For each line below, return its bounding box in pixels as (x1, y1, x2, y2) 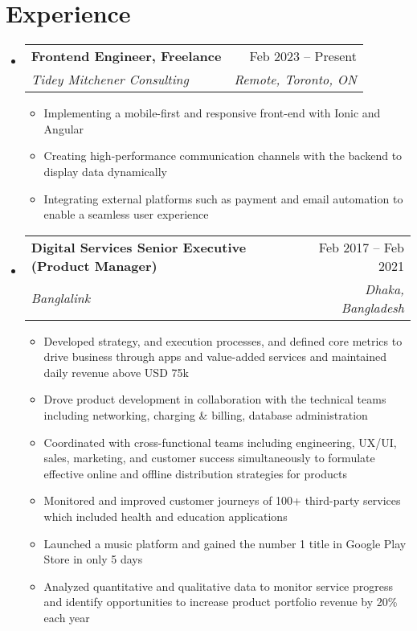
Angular (43, 120, 84, 137)
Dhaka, (365, 279, 404, 298)
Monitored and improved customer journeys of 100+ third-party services (43, 492, 401, 509)
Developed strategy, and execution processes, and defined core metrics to (43, 332, 403, 349)
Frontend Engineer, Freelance (31, 47, 222, 66)
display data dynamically (43, 162, 167, 179)
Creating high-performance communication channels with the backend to (43, 147, 403, 164)
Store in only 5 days (43, 551, 143, 567)
